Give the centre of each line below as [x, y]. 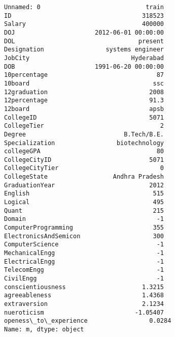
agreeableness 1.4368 [84, 296]
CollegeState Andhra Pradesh [84, 177]
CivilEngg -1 [84, 278]
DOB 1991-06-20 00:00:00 [84, 66]
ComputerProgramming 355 [84, 228]
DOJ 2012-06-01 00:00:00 [84, 32]
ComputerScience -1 [84, 245]
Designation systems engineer [84, 50]
